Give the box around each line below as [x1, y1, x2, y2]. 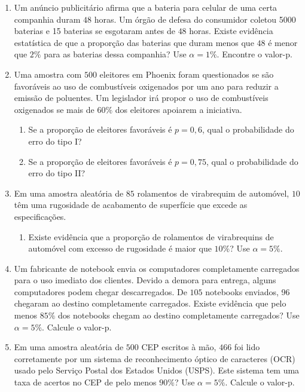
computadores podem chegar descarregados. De [14, 285, 187, 298]
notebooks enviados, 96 [205, 285, 290, 298]
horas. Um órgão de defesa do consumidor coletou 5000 [94, 13, 296, 25]
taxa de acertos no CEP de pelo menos [14, 376, 157, 388]
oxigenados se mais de [14, 103, 94, 115]
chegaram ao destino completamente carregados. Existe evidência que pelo [14, 297, 286, 310]
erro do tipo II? [28, 167, 86, 179]
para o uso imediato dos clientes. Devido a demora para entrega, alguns [14, 274, 276, 286]
